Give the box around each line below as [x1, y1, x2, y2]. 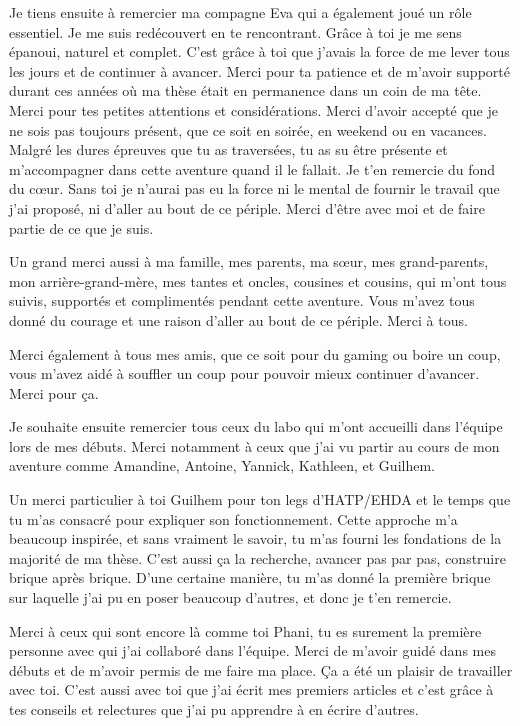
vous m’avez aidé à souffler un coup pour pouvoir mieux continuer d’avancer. [9, 363, 480, 384]
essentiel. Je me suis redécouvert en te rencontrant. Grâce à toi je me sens [9, 21, 462, 42]
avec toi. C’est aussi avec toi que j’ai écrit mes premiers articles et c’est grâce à [9, 679, 494, 700]
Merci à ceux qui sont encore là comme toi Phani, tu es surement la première [9, 620, 482, 641]
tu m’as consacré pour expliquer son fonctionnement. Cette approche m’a [9, 508, 458, 529]
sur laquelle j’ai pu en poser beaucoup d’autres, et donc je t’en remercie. [9, 587, 452, 608]
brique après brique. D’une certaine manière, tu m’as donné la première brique [9, 567, 491, 588]
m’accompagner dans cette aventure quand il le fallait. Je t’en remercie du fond [9, 158, 496, 179]
